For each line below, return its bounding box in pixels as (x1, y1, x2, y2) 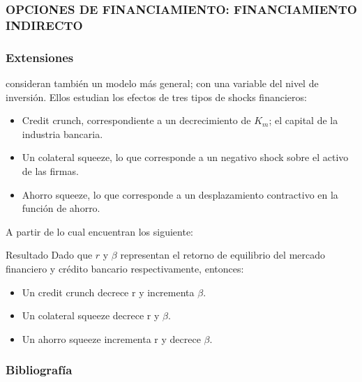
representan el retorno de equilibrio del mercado (120, 247, 325, 262)
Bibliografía (6, 361, 73, 379)
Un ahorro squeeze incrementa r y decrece (22, 331, 201, 346)
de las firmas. (22, 163, 79, 178)
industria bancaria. (22, 126, 103, 141)
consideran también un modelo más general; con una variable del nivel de (6, 75, 319, 90)
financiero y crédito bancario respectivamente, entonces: (6, 261, 244, 275)
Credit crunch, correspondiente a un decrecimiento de (22, 113, 251, 128)
